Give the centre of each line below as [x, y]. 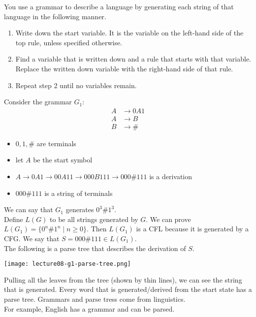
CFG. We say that [32, 238]
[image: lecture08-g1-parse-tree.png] [67, 264]
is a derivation [171, 176]
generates [80, 209]
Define [14, 219]
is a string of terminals [79, 193]
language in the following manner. [55, 16]
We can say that [29, 209]
